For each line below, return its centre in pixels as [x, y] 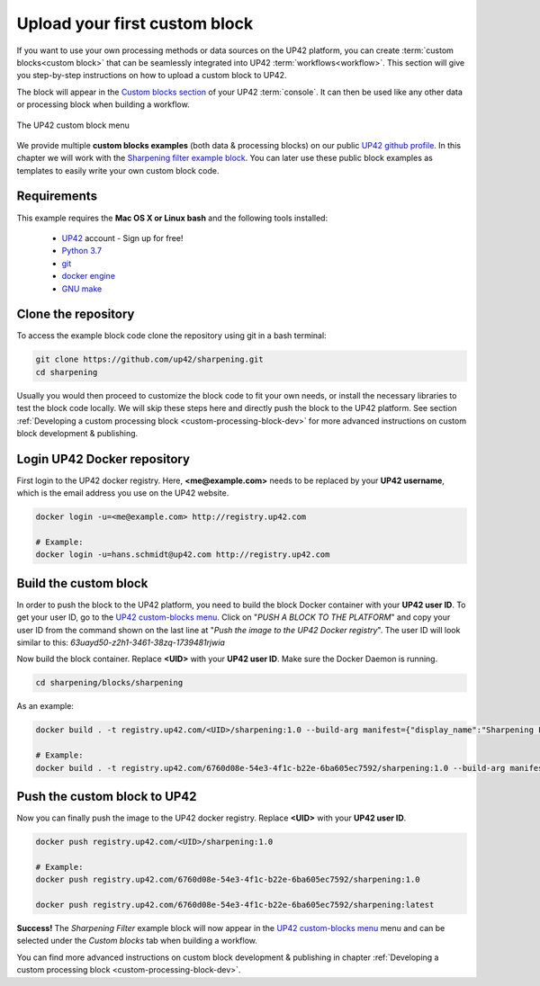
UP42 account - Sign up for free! [122, 238]
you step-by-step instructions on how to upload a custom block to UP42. [152, 76]
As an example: [45, 706]
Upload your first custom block [135, 23]
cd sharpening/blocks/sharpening [109, 683]
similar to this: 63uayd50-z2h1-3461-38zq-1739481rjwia [121, 642]
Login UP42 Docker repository [103, 459]
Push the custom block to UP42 [107, 797]
